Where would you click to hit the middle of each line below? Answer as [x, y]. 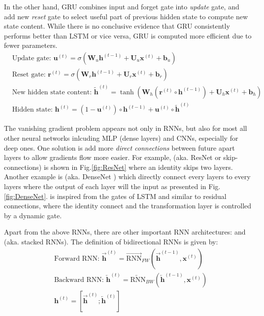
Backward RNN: [79, 280]
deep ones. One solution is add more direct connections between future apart [119, 147]
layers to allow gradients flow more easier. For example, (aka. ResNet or [113, 157]
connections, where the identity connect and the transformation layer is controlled [128, 206]
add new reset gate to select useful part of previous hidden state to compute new [126, 16]
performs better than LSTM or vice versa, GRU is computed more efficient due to [128, 35]
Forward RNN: [77, 258]
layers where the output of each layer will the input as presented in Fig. [112, 186]
